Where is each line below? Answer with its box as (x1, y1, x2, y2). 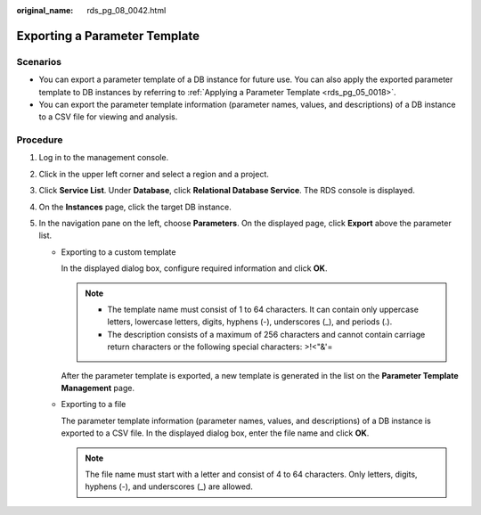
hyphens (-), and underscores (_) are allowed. (85, 481, 253, 492)
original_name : (16, 5, 74, 15)
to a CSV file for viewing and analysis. (38, 111, 178, 122)
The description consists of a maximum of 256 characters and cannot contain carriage (107, 329, 426, 339)
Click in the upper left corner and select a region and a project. (38, 168, 269, 179)
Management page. (61, 382, 135, 393)
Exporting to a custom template (61, 246, 176, 257)
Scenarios (16, 55, 62, 68)
